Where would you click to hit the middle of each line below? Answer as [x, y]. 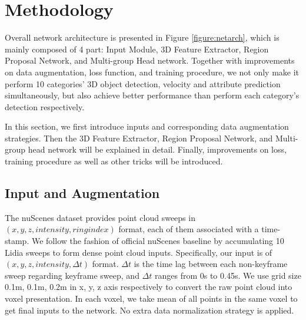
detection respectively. [45, 106]
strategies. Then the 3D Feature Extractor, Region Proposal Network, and [139, 138]
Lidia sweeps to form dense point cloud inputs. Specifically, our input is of [139, 252]
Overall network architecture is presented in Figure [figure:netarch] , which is [142, 37]
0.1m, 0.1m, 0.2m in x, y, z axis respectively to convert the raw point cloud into [149, 287]
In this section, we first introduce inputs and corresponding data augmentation [147, 126]
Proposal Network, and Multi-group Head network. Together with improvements [150, 60]
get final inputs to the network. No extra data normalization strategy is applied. [149, 310]
